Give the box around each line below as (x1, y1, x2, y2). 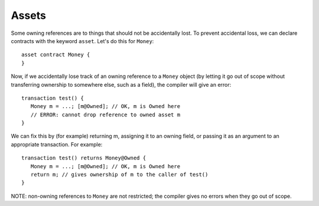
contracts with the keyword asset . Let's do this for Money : (11, 37, 154, 44)
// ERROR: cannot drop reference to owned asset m (30, 111, 180, 118)
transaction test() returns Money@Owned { (21, 155, 147, 162)
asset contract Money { (21, 51, 90, 58)
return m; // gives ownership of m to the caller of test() (30, 171, 209, 178)
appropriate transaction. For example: (11, 140, 103, 148)
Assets (11, 9, 47, 22)
